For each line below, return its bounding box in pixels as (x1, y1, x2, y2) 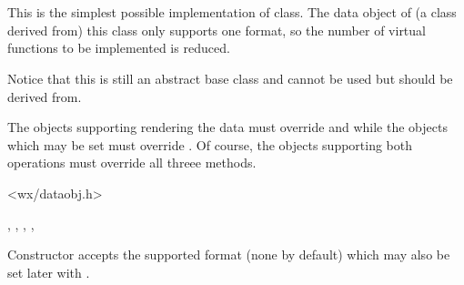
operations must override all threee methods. (7, 153, 257, 172)
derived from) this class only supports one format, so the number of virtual (7, 20, 426, 39)
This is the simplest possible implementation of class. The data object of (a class (7, 3, 457, 22)
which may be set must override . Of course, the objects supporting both (7, 135, 413, 154)
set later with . (7, 262, 90, 281)
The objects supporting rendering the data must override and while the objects (7, 117, 448, 137)
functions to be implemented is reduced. (7, 38, 230, 57)
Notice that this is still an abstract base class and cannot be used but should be (7, 68, 453, 87)
